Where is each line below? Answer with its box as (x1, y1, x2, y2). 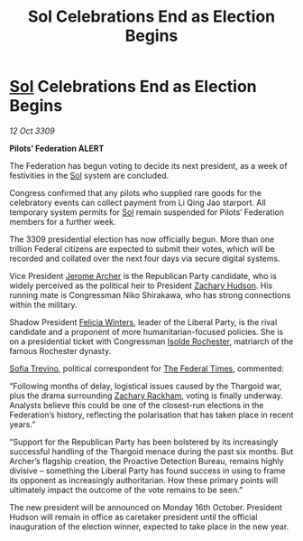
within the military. (9, 299, 78, 310)
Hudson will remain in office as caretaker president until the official (9, 511, 258, 522)
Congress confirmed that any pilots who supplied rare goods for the (9, 187, 262, 198)
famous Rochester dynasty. (9, 345, 112, 356)
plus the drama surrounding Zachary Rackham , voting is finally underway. (9, 390, 284, 401)
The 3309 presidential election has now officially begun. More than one (9, 233, 275, 245)
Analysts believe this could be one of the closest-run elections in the (9, 399, 264, 410)
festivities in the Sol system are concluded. (9, 170, 170, 181)
